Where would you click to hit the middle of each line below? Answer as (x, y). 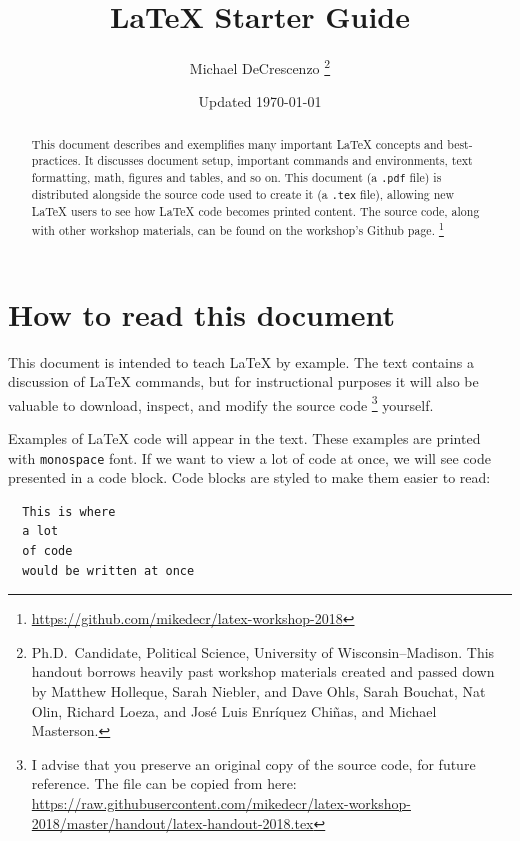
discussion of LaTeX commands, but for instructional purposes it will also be (243, 381)
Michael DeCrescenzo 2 (260, 66)
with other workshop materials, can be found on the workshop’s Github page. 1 (237, 228)
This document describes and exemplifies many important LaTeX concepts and (237, 143)
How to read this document (201, 313)
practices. (56, 160)
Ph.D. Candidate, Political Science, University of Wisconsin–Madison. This (263, 651)
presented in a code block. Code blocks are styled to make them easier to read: (249, 477)
